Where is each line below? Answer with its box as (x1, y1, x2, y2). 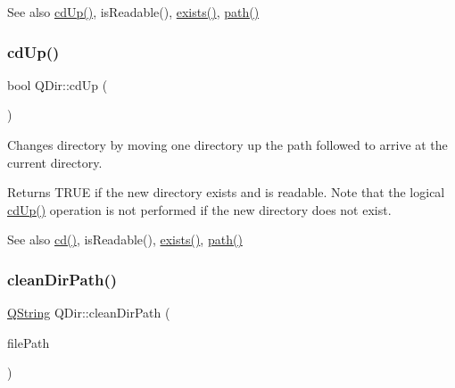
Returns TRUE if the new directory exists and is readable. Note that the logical (7, 183, 445, 202)
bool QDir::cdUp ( (7, 75, 108, 94)
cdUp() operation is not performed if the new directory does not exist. (7, 200, 392, 219)
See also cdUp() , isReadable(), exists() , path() (7, 3, 260, 21)
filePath (7, 333, 50, 351)
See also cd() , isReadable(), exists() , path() (7, 230, 243, 249)
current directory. (7, 153, 103, 171)
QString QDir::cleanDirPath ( (7, 303, 170, 322)
